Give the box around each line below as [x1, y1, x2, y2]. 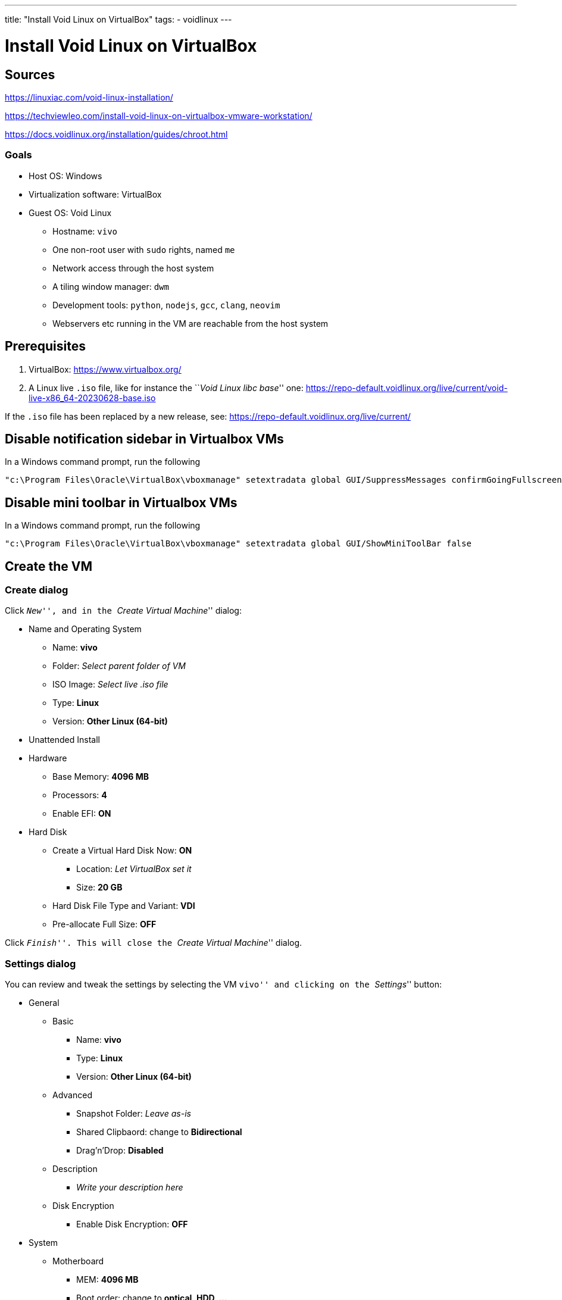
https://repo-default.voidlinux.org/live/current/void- [305, 382, 508, 393]
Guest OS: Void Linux [29, 207, 112, 218]
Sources [5, 67, 55, 82]
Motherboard [52, 1256, 104, 1267]
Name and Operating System [29, 624, 142, 635]
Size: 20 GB [76, 882, 123, 893]
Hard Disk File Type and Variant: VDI [52, 901, 195, 911]
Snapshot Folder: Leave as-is [76, 1108, 191, 1119]
